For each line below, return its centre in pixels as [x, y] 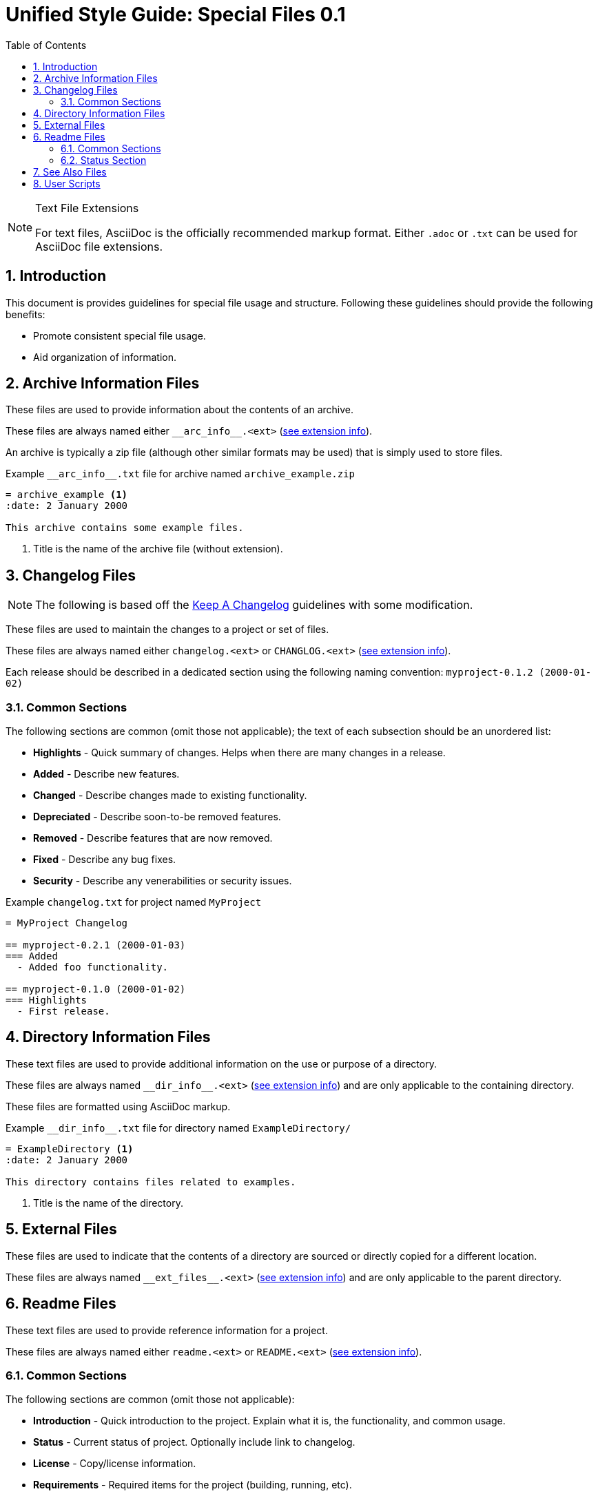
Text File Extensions [87, 208]
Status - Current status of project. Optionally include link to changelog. [194, 1442]
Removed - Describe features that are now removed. [153, 838]
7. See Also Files [70, 172]
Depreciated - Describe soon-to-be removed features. [157, 817]
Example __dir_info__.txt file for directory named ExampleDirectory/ [178, 1128]
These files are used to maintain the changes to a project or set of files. [167, 630]
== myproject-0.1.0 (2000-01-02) [96, 989]
